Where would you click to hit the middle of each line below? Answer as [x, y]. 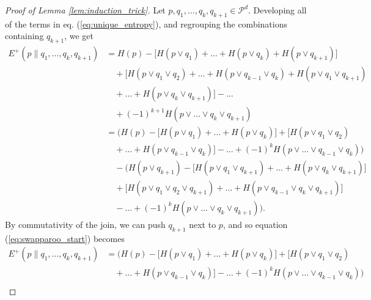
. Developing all [277, 10]
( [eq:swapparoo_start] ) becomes [65, 238]
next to [203, 224]
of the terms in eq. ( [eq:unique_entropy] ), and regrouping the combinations [146, 24]
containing [24, 36]
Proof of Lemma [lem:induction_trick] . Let [85, 10]
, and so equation [255, 224]
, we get [79, 36]
